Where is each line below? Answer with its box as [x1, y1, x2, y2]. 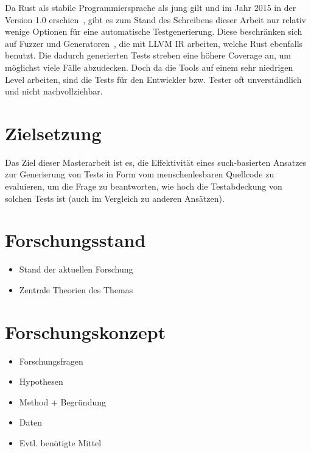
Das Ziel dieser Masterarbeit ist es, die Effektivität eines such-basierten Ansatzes [5, 155, 307, 168]
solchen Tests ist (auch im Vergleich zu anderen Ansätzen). [5, 191, 225, 204]
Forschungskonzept [5, 319, 166, 344]
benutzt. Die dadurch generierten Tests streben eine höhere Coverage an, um [5, 49, 292, 62]
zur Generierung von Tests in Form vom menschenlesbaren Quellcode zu [5, 168, 274, 180]
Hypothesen [19, 375, 63, 388]
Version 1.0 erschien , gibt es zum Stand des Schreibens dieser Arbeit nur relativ [5, 13, 307, 26]
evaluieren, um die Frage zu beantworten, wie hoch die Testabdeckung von [5, 180, 282, 193]
